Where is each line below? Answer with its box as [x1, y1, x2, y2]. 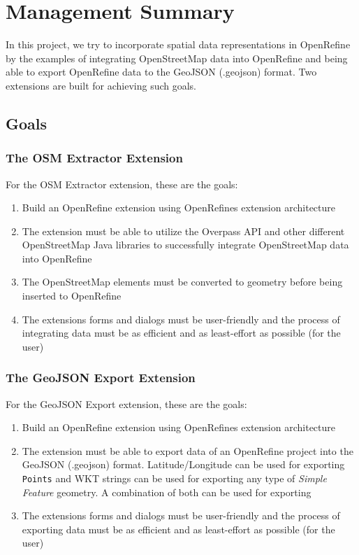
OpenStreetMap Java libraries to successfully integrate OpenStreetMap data [22, 237, 349, 252]
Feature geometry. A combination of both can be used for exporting [22, 484, 312, 499]
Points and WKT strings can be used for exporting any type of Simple [22, 471, 327, 486]
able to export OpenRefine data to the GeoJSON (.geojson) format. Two [6, 64, 317, 79]
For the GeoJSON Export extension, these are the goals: [6, 396, 247, 411]
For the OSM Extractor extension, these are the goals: [6, 176, 238, 191]
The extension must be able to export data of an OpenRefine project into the [22, 443, 353, 458]
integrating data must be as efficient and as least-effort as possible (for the [22, 325, 341, 340]
